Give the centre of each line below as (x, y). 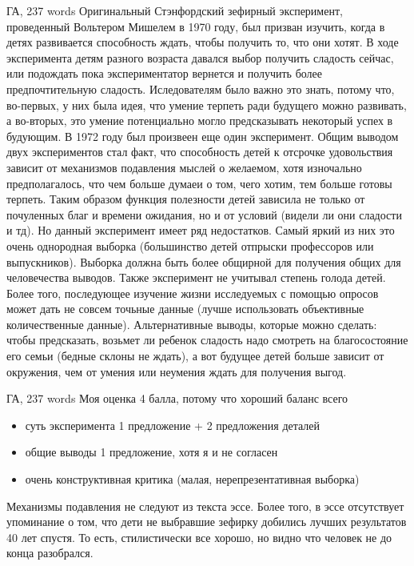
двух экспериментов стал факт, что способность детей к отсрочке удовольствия (200, 152)
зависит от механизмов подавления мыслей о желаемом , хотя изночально (184, 167)
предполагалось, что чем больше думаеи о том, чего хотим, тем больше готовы (199, 183)
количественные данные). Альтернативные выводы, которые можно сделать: (192, 324)
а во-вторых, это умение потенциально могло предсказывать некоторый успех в (200, 120)
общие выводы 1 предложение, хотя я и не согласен (151, 452)
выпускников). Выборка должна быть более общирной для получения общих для (204, 261)
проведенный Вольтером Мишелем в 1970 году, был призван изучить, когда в (196, 26)
